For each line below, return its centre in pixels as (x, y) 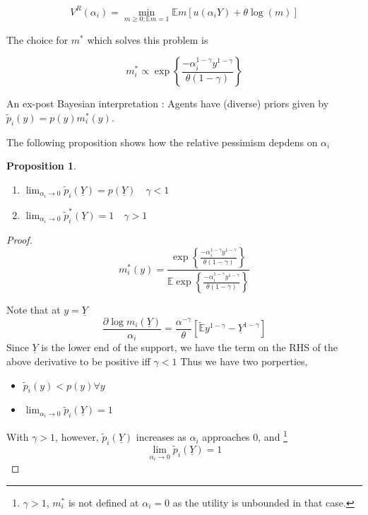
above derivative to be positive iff (78, 361)
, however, (77, 437)
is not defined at (103, 502)
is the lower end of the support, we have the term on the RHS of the (190, 347)
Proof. (19, 239)
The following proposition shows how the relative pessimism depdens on (162, 142)
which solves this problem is (148, 39)
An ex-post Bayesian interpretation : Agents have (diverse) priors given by (168, 103)
